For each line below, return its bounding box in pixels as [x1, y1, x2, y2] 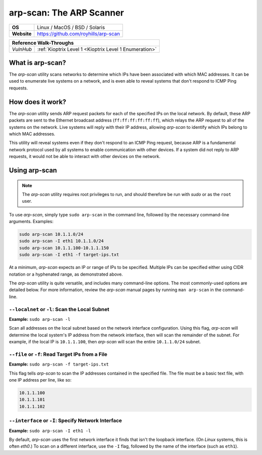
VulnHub [12, 46, 32, 52]
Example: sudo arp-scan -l [9, 316, 70, 322]
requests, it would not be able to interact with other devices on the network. [9, 154, 161, 159]
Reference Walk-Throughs [12, 39, 74, 46]
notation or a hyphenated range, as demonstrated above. [9, 271, 123, 277]
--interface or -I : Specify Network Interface [9, 417, 122, 424]
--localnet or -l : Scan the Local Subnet [9, 306, 109, 313]
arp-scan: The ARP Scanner [9, 7, 124, 18]
